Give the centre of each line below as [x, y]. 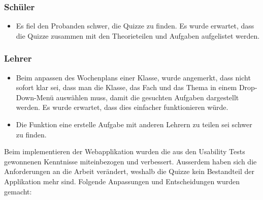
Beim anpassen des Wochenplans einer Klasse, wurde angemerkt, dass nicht [133, 77]
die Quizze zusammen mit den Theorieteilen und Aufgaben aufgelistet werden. [138, 35]
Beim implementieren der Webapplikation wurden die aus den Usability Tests [125, 151]
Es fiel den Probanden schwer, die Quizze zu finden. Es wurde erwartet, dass [135, 26]
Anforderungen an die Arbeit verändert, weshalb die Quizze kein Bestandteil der [129, 171]
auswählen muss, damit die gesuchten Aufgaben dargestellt [147, 97]
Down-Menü [35, 97]
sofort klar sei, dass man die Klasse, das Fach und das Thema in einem [126, 87]
